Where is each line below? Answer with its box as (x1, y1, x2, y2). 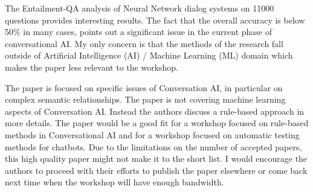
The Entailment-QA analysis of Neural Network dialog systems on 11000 (5, 2, 274, 14)
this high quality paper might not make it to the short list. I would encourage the (5, 152, 308, 165)
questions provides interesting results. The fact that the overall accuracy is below (5, 13, 305, 26)
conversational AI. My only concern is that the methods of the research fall (5, 37, 283, 50)
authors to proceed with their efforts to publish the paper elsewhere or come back (5, 164, 308, 176)
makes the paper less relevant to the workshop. (5, 60, 178, 73)
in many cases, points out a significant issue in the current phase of (23, 25, 272, 38)
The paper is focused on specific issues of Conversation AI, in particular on (5, 81, 283, 94)
